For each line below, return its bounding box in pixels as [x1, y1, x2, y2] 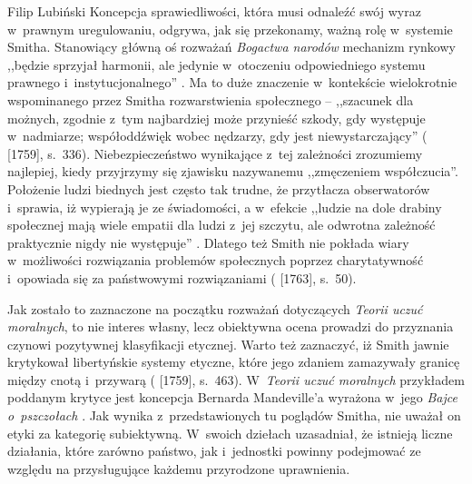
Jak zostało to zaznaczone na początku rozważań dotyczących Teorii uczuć [7, 299, 423, 318]
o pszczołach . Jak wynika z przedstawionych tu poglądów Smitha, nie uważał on [7, 406, 461, 425]
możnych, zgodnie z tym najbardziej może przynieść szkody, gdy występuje [7, 108, 426, 127]
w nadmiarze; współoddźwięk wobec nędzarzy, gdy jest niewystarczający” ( [7, 126, 428, 145]
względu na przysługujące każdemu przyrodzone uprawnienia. [7, 459, 350, 478]
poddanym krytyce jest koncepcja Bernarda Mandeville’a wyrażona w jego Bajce [7, 388, 457, 407]
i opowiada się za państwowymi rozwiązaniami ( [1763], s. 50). [7, 268, 357, 287]
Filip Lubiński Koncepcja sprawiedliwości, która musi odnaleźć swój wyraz [7, 2, 421, 20]
